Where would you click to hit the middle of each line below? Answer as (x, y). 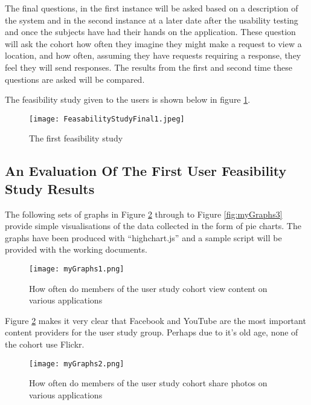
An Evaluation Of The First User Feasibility (146, 171)
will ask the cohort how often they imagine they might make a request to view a (153, 43)
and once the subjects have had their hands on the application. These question (150, 32)
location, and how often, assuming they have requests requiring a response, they (153, 55)
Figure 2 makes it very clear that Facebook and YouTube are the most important (155, 320)
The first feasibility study (76, 138)
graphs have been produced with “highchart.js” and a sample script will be (143, 237)
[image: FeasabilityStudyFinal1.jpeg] (107, 119)
